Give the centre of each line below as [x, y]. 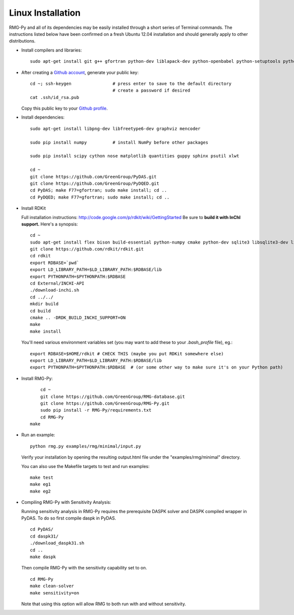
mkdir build [44, 304]
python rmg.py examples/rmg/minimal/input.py [86, 446]
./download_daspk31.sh [57, 543]
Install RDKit [34, 208]
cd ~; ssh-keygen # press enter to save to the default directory [131, 84]
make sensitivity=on [55, 593]
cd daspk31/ [44, 536]
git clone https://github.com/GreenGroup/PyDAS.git [93, 177]
